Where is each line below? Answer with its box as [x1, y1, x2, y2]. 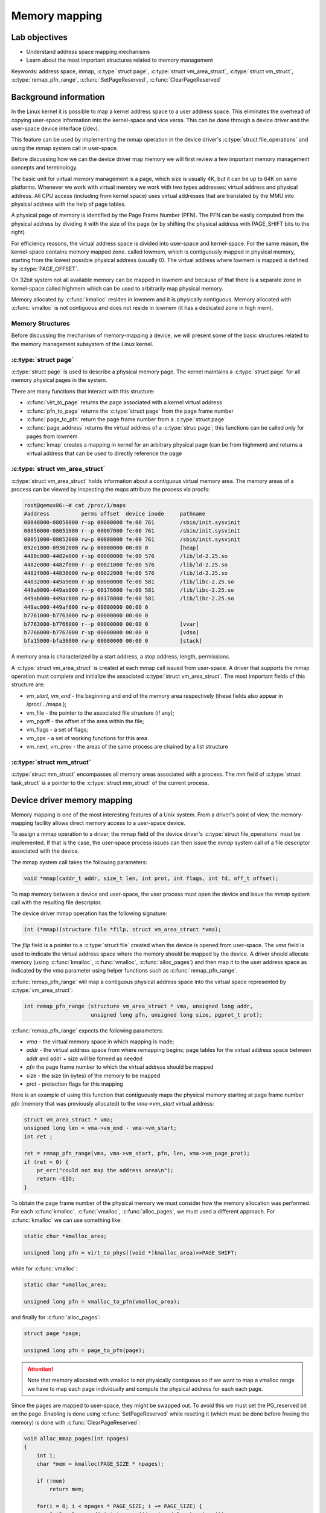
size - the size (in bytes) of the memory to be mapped [26, 1072, 161, 1079]
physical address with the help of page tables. [11, 200, 126, 208]
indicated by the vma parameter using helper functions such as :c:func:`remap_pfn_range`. [11, 967, 238, 974]
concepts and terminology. [11, 164, 78, 171]
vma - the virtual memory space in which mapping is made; [26, 1038, 174, 1045]
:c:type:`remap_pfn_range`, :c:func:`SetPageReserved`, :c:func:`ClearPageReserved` [11, 76, 222, 84]
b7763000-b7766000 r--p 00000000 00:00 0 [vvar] [24, 620, 199, 628]
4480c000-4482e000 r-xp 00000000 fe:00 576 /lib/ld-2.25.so [24, 553, 228, 560]
